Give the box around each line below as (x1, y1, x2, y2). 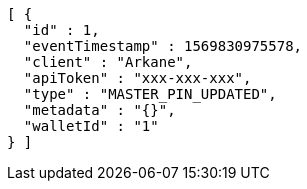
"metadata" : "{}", (23, 102, 176, 118)
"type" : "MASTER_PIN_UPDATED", (23, 86, 277, 102)
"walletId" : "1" (23, 118, 159, 134)
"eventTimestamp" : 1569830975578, (23, 38, 303, 54)
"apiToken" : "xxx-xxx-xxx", (23, 70, 252, 86)
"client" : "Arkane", (23, 54, 193, 70)
